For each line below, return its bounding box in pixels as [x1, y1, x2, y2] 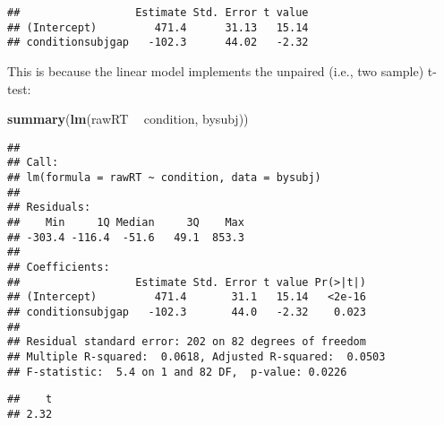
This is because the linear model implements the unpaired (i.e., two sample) [7, 61, 424, 80]
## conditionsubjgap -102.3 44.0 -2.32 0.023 [7, 305, 366, 318]
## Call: [7, 156, 59, 169]
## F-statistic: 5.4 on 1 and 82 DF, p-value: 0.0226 [7, 365, 347, 378]
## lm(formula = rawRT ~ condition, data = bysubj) [7, 171, 321, 185]
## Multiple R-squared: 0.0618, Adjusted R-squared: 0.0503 [7, 350, 386, 363]
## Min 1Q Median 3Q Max [7, 216, 244, 230]
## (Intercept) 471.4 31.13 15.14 [7, 21, 309, 34]
